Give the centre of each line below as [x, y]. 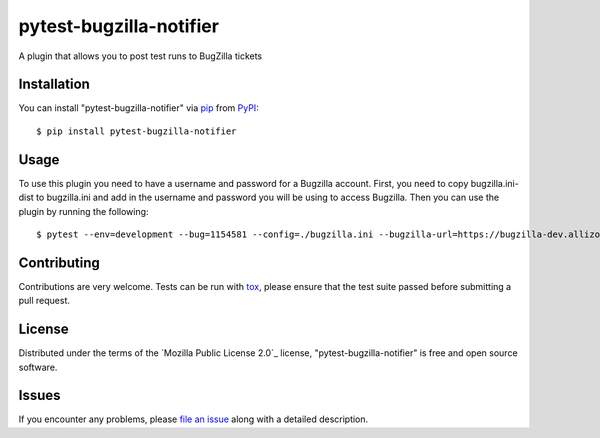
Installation [54, 84]
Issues [39, 395]
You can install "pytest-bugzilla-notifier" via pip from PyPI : [138, 108]
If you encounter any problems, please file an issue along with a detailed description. [193, 419]
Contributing [59, 262]
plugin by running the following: [83, 211]
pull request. [44, 301]
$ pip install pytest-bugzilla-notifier [136, 131]
